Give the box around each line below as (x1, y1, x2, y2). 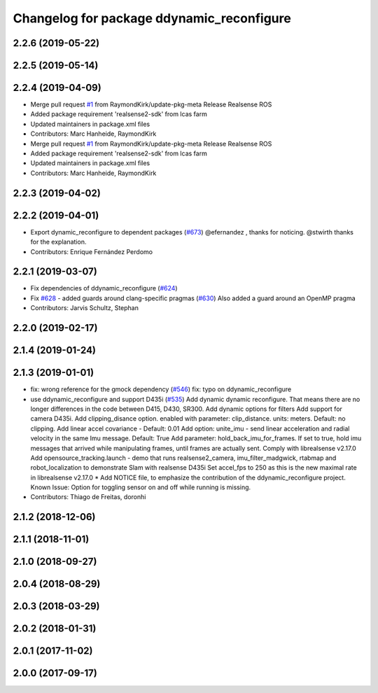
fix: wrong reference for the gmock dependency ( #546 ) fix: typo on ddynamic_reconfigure (30, 385, 292, 393)
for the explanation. (30, 238, 87, 246)
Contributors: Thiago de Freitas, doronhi (30, 493, 146, 501)
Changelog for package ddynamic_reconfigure (13, 10, 292, 26)
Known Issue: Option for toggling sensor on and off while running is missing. (30, 483, 251, 491)
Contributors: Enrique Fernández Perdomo (30, 247, 153, 255)
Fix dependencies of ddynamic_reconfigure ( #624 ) (30, 284, 178, 293)
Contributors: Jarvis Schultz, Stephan (30, 304, 139, 312)
